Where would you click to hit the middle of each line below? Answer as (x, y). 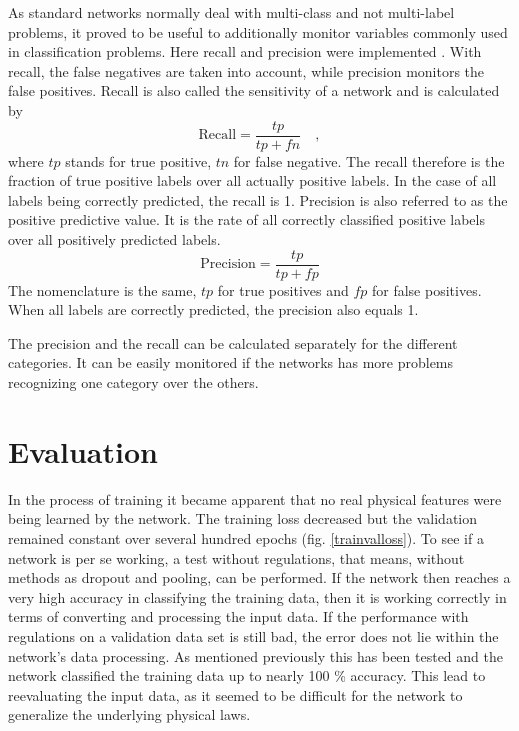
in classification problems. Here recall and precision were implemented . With (245, 51)
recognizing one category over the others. (133, 382)
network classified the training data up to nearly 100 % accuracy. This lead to (247, 675)
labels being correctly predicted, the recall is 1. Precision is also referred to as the (258, 199)
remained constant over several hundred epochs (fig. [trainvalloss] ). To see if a (246, 537)
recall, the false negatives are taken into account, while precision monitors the (246, 70)
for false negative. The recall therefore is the (369, 160)
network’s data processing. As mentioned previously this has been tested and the (255, 655)
